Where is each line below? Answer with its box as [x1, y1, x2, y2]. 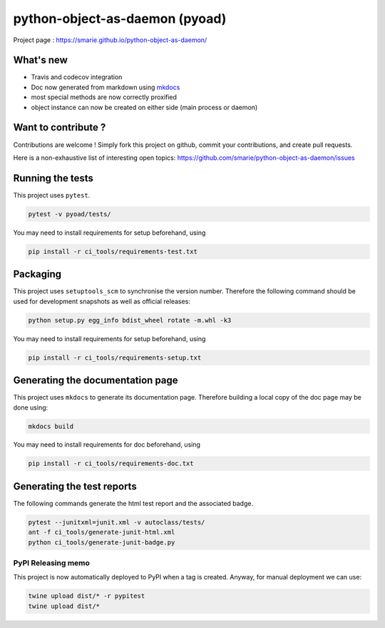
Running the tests [13, 172, 94, 184]
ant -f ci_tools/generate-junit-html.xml [28, 528, 175, 537]
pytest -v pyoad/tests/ [28, 210, 112, 218]
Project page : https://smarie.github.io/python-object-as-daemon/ [13, 36, 207, 44]
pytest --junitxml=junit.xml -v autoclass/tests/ [28, 518, 205, 526]
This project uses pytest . [13, 191, 91, 199]
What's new [13, 54, 68, 66]
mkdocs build [28, 422, 74, 430]
